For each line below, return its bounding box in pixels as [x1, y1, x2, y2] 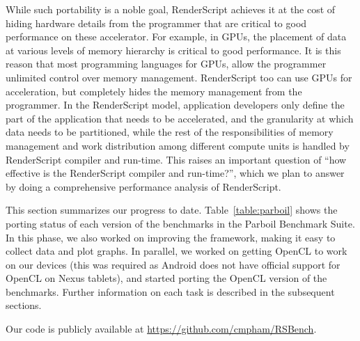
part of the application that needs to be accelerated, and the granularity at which [6, 111, 354, 125]
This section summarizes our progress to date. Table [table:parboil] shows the [6, 203, 338, 217]
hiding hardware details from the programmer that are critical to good [6, 15, 307, 30]
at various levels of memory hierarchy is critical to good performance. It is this [6, 42, 341, 57]
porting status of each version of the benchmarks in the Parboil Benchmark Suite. [6, 216, 355, 230]
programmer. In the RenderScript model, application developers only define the [6, 97, 345, 112]
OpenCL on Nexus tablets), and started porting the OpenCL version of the [6, 271, 327, 285]
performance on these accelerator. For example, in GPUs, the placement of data [6, 29, 347, 44]
